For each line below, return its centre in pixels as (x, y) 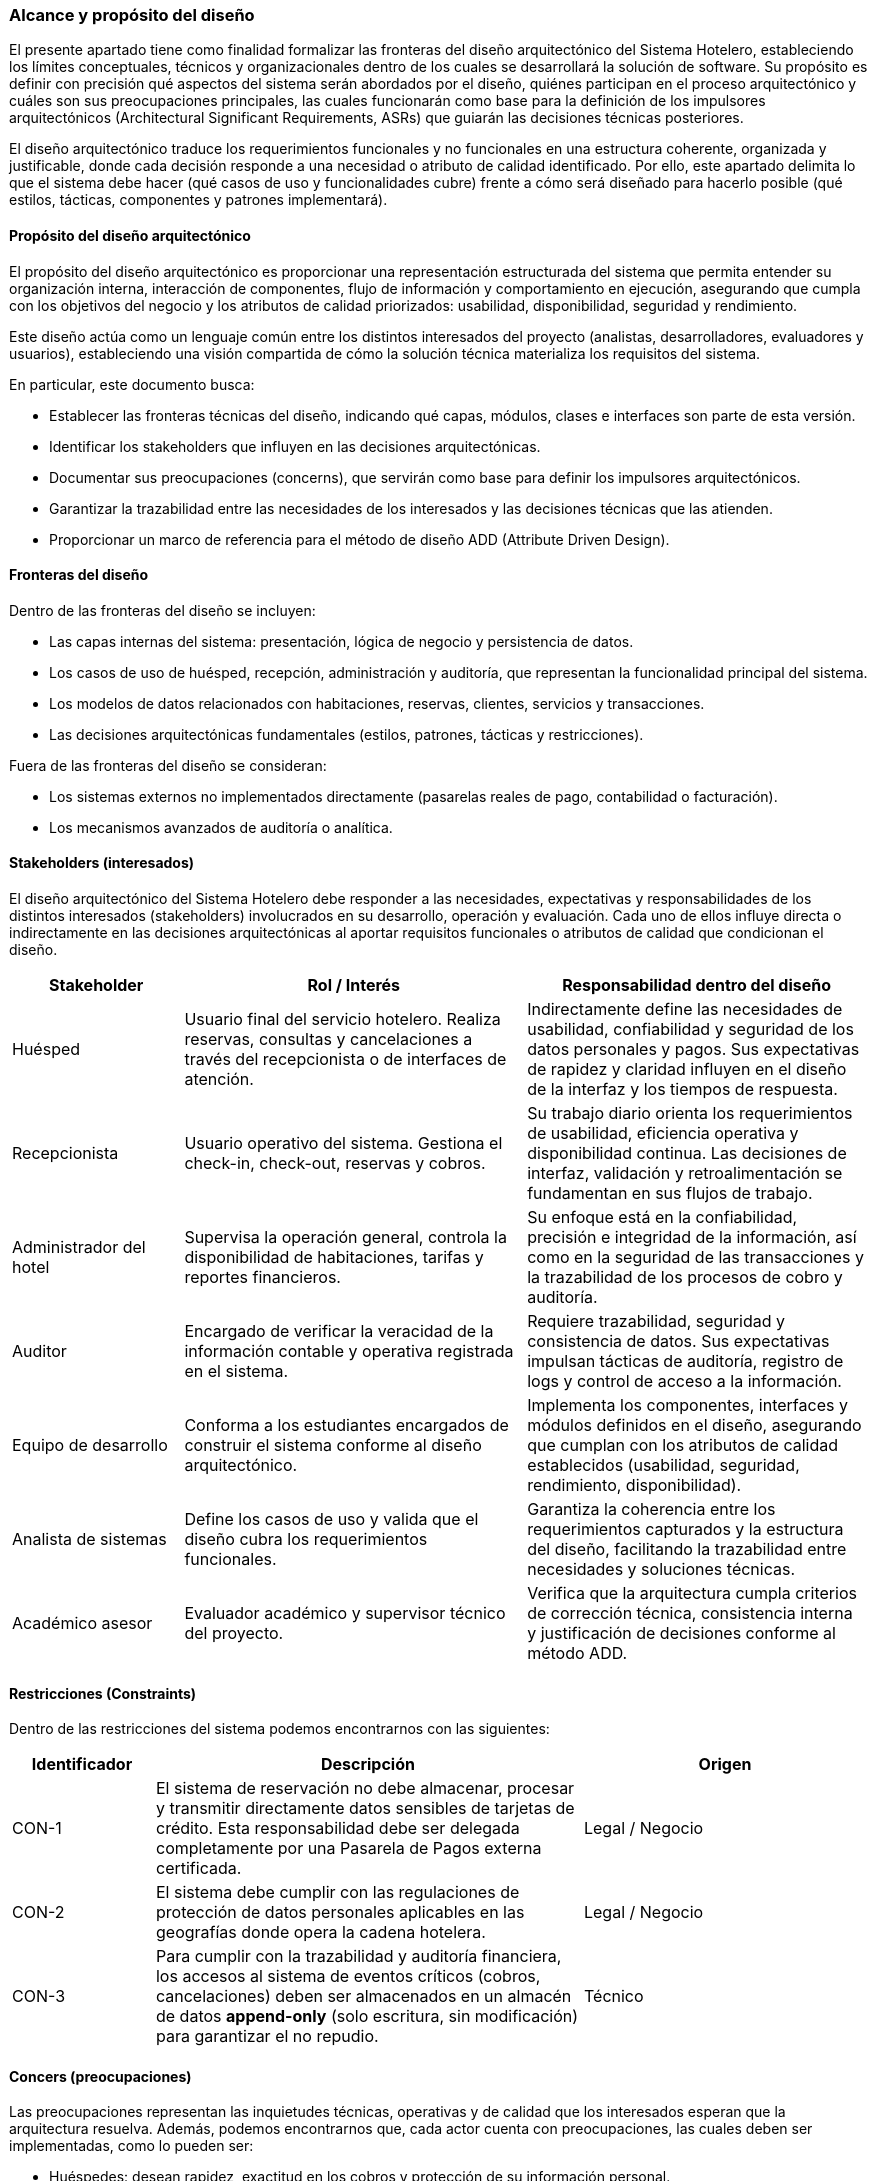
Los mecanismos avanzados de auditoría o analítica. (221, 827)
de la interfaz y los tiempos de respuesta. (682, 1089)
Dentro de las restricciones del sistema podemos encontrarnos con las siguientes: (279, 1729)
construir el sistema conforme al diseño (333, 1445)
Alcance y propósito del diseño (132, 15)
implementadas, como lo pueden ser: (131, 2146)
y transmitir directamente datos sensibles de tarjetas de (365, 1808)
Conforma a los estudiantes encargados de (346, 1425)
